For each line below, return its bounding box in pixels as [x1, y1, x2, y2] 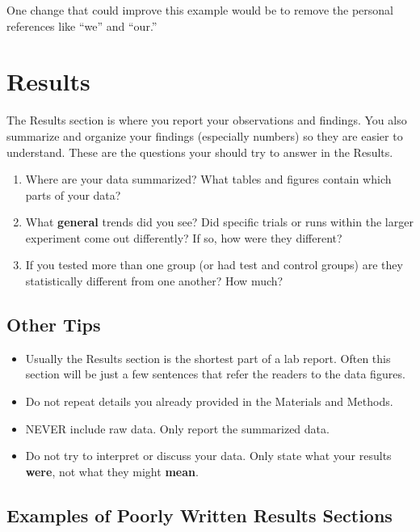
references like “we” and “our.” [6, 17, 157, 34]
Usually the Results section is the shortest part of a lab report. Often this [25, 349, 391, 366]
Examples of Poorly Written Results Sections [6, 502, 393, 527]
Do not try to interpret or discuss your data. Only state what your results [25, 447, 392, 464]
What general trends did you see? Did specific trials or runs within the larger [25, 213, 414, 230]
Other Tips [6, 312, 101, 337]
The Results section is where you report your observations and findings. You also [6, 112, 407, 129]
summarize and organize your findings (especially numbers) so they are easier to [6, 127, 403, 144]
